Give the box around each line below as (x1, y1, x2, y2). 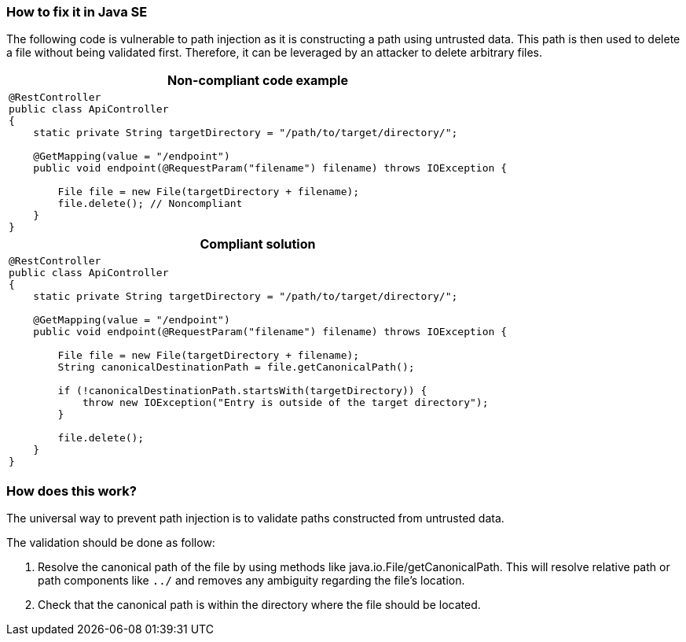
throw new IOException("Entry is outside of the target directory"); (82, 397, 489, 409)
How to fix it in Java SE (6, 4, 148, 20)
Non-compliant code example (167, 72, 348, 89)
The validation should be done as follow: (6, 536, 215, 550)
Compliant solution (200, 236, 316, 253)
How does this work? (6, 482, 137, 499)
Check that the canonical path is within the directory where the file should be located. (38, 598, 481, 612)
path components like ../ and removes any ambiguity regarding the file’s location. (38, 574, 465, 588)
